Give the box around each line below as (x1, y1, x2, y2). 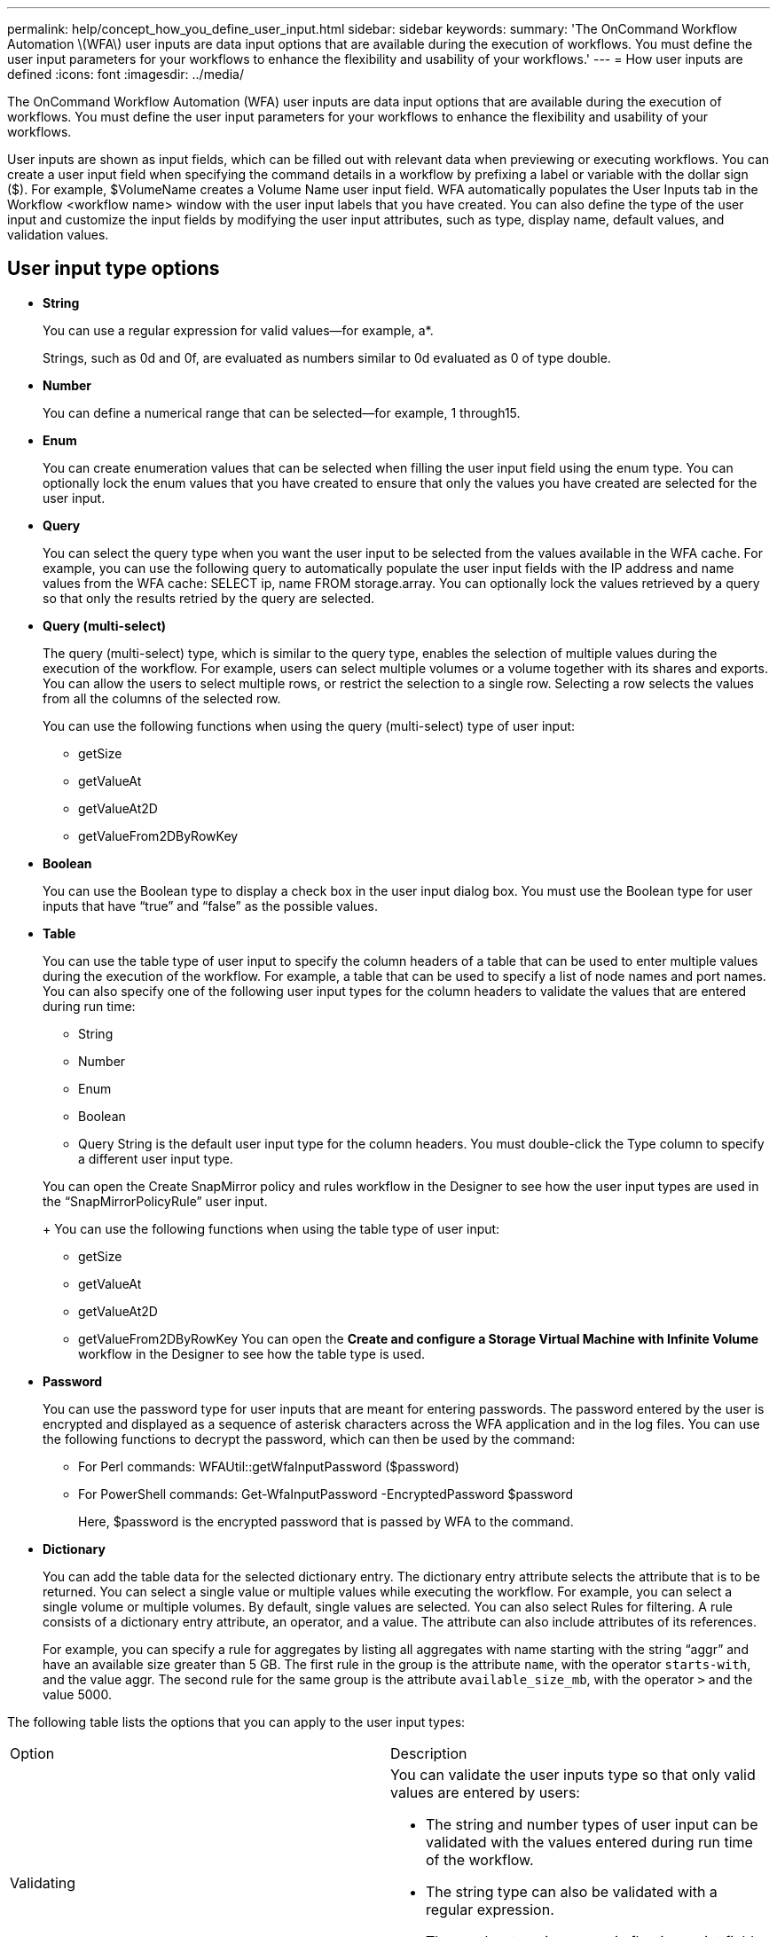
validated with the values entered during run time (426, 1832, 753, 1851)
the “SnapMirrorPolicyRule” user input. (43, 1193, 268, 1209)
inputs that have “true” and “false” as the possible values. (43, 898, 378, 914)
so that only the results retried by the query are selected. (43, 590, 375, 606)
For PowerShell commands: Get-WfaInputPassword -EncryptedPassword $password (78, 1486, 574, 1502)
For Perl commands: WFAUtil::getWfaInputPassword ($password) (78, 1458, 459, 1474)
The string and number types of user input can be (426, 1815, 758, 1833)
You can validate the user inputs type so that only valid (390, 1765, 756, 1784)
